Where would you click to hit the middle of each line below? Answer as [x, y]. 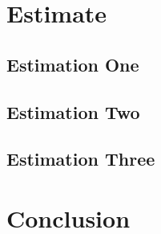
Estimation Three [81, 159]
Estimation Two [73, 111]
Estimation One [73, 64]
